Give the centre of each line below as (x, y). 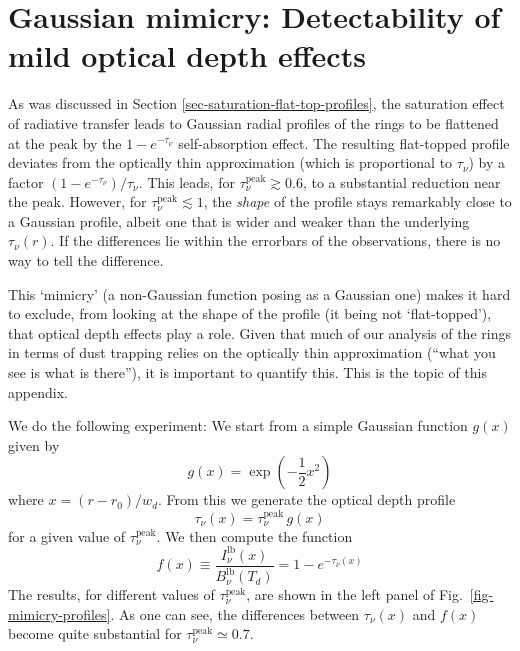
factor (26, 181)
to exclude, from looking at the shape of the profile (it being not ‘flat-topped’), (250, 313)
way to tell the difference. (86, 260)
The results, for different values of (111, 594)
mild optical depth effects (187, 55)
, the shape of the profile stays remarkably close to (357, 201)
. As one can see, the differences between (235, 613)
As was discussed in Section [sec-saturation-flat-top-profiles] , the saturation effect (256, 103)
